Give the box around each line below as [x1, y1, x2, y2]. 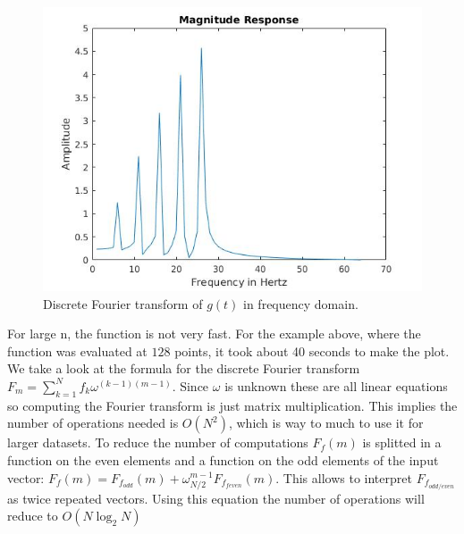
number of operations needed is [7, 413, 179, 432]
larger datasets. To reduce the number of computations [7, 433, 308, 452]
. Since [172, 376, 209, 395]
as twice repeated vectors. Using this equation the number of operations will [7, 488, 425, 507]
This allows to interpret [283, 468, 412, 487]
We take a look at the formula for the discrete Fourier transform [7, 359, 360, 378]
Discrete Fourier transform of [43, 294, 203, 313]
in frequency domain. [243, 294, 359, 313]
